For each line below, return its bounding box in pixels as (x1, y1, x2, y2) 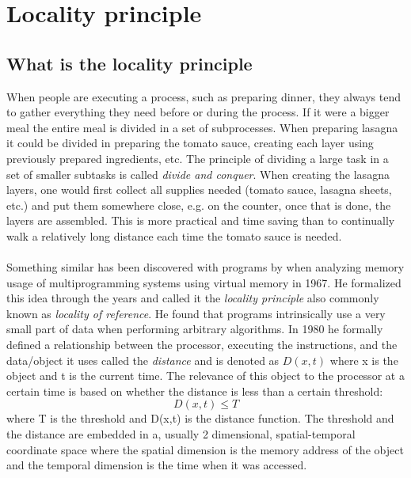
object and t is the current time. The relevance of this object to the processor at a (6, 367, 405, 384)
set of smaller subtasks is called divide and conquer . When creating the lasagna (6, 165, 390, 182)
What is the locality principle (6, 51, 253, 75)
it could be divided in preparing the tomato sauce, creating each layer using (6, 135, 374, 151)
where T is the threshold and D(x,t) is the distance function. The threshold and (6, 410, 394, 427)
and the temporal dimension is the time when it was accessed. (6, 457, 307, 473)
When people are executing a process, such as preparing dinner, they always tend (6, 88, 401, 104)
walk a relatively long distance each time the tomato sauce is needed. (6, 227, 342, 244)
